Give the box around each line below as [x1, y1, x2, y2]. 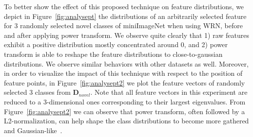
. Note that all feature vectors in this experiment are [90, 87, 248, 97]
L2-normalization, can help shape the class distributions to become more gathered [4, 116, 249, 126]
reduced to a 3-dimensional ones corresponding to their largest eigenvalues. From [4, 96, 246, 106]
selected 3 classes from [4, 87, 71, 97]
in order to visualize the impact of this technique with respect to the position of [4, 68, 243, 78]
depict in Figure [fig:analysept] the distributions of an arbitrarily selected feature [4, 11, 247, 21]
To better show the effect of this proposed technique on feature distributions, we [4, 1, 244, 11]
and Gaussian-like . [4, 125, 62, 135]
